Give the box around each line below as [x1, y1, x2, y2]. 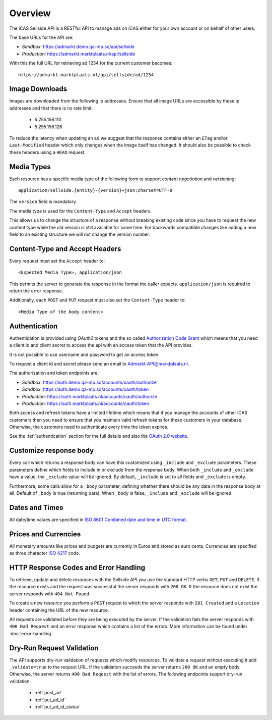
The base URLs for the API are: [9, 34, 74, 40]
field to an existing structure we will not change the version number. [9, 231, 151, 237]
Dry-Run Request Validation [9, 644, 99, 652]
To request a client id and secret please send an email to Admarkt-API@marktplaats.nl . [9, 361, 189, 367]
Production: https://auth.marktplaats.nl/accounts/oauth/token [22, 400, 150, 406]
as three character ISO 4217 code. [9, 550, 81, 556]
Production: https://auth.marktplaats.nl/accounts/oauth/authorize [22, 393, 157, 399]
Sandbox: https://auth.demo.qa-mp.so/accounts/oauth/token [22, 386, 149, 392]
